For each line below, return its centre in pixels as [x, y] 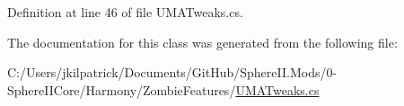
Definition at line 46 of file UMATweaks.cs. [125, 12]
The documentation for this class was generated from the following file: [202, 42]
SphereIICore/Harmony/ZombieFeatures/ [122, 89]
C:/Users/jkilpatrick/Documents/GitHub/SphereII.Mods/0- [172, 72]
